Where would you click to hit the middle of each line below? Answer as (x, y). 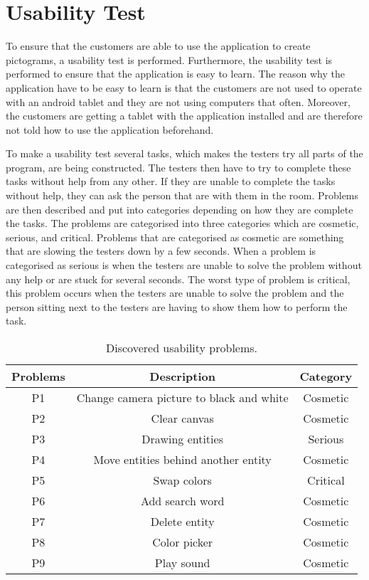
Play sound (182, 563)
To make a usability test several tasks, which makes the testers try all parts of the (184, 153)
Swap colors (182, 480)
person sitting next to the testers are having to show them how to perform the (177, 306)
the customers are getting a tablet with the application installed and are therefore (184, 116)
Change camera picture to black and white (182, 397)
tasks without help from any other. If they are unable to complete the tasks (171, 181)
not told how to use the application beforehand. (110, 129)
